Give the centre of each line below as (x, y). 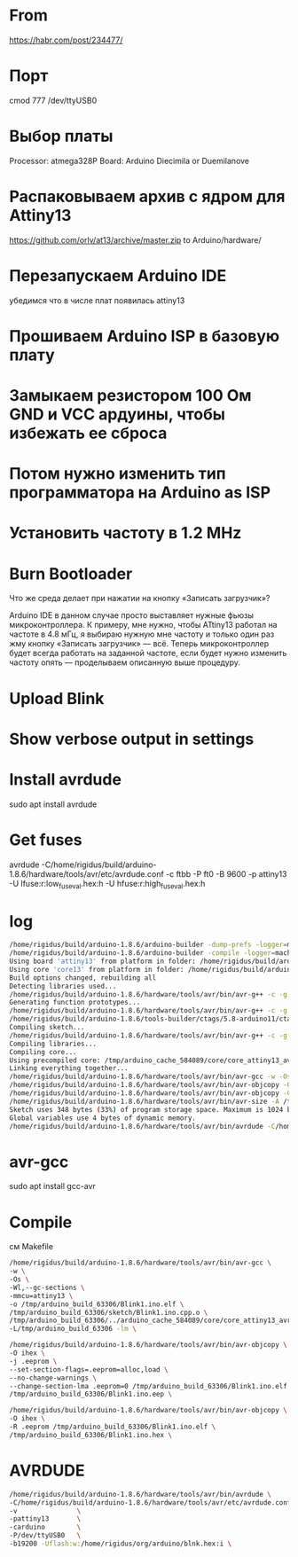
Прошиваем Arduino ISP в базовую (145, 336)
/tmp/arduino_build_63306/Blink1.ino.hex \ (91, 1435)
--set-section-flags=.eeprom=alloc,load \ (89, 1369)
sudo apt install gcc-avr (52, 1186)
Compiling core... (43, 1052)
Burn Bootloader (71, 574)
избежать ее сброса (88, 433)
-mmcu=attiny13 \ (41, 1295)
